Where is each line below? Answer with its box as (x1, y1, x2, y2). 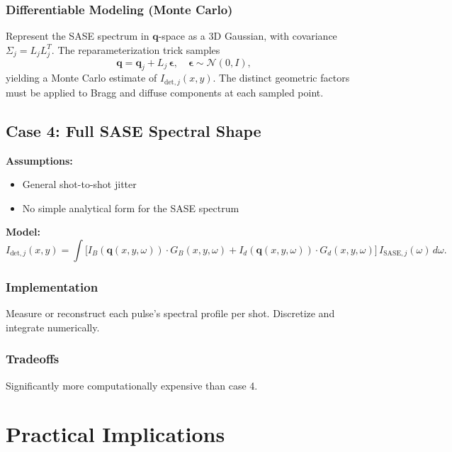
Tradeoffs (6, 350, 60, 368)
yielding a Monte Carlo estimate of (6, 70, 157, 85)
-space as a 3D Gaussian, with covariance (158, 28, 337, 43)
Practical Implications (6, 419, 225, 448)
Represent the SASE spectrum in (6, 28, 149, 43)
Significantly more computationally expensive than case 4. (6, 377, 258, 392)
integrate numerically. (6, 319, 100, 334)
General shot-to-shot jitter (22, 177, 137, 192)
